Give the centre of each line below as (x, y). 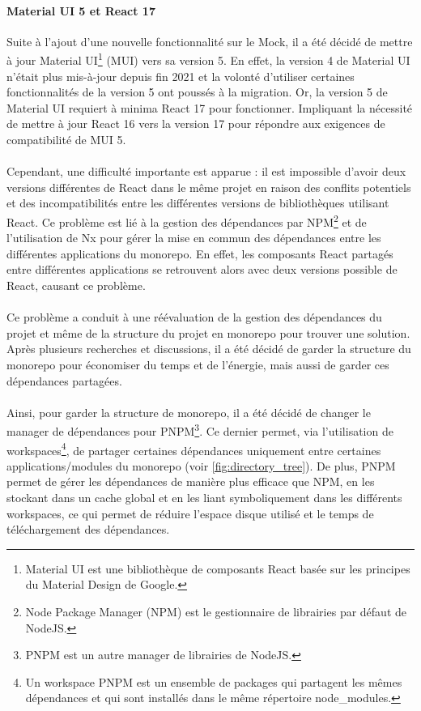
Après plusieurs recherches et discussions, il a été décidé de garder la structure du (209, 349)
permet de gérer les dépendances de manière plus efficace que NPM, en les (191, 481)
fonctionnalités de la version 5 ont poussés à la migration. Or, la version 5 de (197, 92)
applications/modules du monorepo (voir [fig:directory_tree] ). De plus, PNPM (201, 465)
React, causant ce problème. (76, 285)
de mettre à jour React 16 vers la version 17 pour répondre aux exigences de (196, 123)
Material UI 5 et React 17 (81, 10)
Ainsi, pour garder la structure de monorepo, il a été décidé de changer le (189, 412)
